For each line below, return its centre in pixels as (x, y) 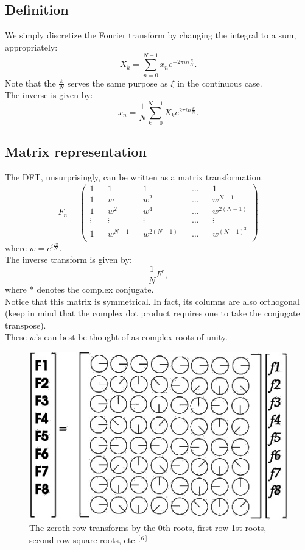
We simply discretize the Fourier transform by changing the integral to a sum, (151, 35)
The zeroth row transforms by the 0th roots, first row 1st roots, (148, 528)
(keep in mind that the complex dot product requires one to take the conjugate (152, 313)
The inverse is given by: (49, 95)
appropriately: (31, 47)
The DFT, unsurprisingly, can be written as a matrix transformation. (134, 177)
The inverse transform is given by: (68, 259)
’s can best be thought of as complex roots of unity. (131, 337)
